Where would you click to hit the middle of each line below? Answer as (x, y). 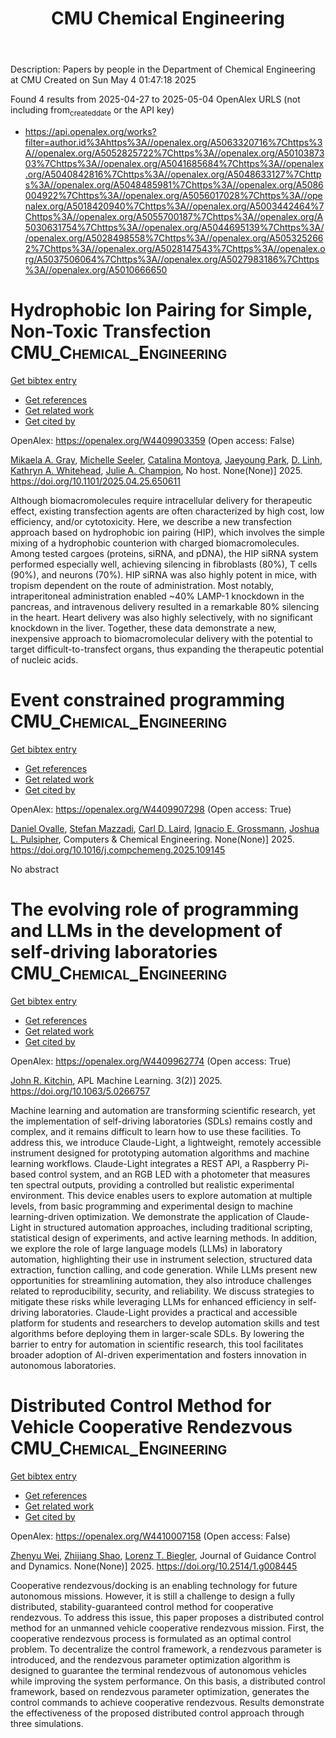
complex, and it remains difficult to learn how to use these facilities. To (156, 1131)
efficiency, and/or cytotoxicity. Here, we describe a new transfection (151, 521)
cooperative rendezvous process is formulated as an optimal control (151, 1638)
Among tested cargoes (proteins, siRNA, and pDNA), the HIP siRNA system (164, 553)
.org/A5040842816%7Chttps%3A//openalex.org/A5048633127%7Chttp (173, 174)
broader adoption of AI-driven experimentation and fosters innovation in (158, 1354)
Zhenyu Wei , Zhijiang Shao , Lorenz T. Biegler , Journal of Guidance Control (163, 1555)
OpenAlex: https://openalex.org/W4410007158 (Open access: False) (150, 1536)
